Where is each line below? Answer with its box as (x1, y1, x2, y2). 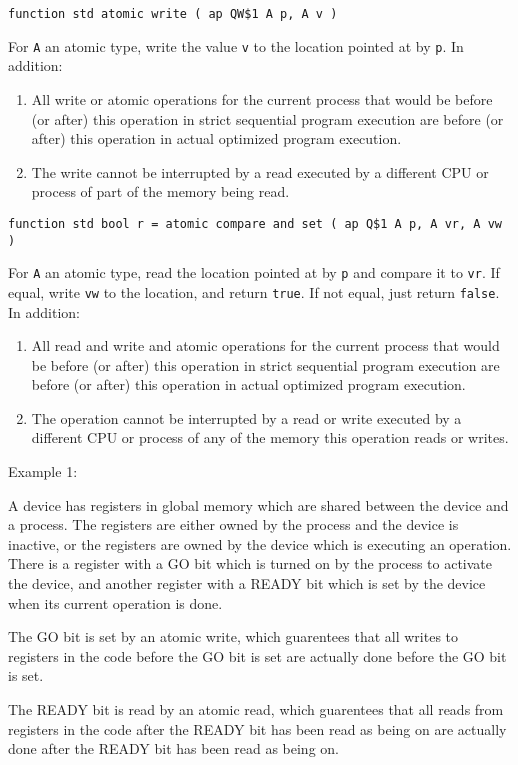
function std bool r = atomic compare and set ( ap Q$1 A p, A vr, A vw (8, 216, 502, 231)
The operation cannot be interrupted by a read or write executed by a (31, 407, 462, 428)
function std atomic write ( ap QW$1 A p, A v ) (8, 7, 338, 21)
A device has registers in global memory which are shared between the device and (8, 494, 509, 515)
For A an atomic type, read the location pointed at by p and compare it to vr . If (8, 262, 500, 283)
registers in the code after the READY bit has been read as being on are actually (8, 718, 507, 739)
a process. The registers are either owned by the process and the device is (8, 514, 459, 535)
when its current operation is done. (8, 592, 223, 613)
